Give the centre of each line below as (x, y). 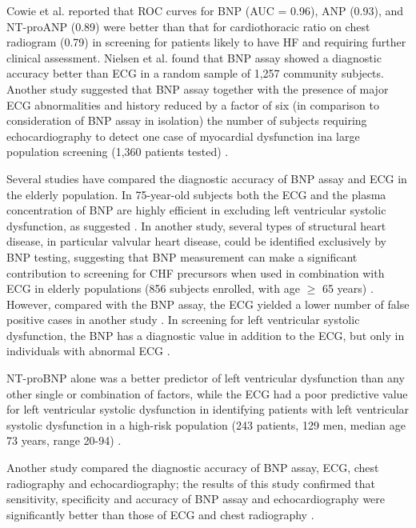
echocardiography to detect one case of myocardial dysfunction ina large (183, 136)
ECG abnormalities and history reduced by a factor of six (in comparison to (193, 104)
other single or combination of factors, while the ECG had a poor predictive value (207, 393)
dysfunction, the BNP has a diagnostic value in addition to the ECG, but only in (206, 335)
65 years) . (348, 288)
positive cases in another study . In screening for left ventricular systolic (183, 320)
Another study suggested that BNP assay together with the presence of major (198, 88)
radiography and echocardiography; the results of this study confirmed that (191, 483)
